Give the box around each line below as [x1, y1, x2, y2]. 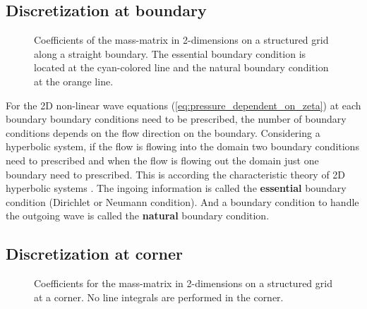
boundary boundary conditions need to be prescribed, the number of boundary [6, 111, 347, 126]
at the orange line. [34, 73, 114, 88]
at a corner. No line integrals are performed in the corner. [34, 289, 284, 304]
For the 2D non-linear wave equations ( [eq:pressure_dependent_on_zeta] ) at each [6, 97, 361, 112]
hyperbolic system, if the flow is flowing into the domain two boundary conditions [6, 139, 359, 154]
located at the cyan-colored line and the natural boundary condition [34, 60, 329, 75]
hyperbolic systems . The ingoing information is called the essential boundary [6, 181, 347, 195]
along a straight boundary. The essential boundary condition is [34, 46, 306, 61]
